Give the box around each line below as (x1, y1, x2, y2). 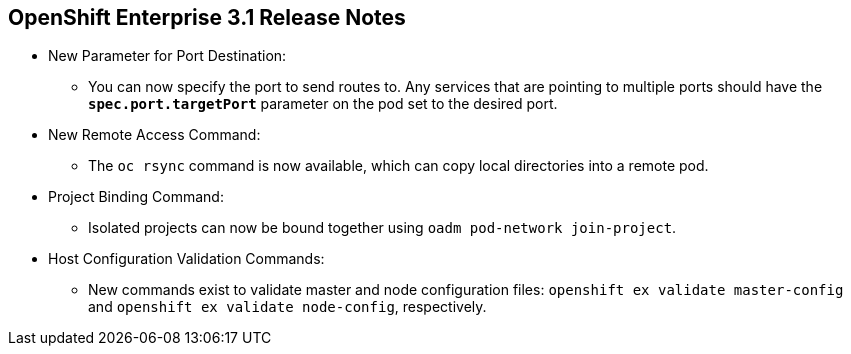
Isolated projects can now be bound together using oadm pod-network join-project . (88, 219, 677, 237)
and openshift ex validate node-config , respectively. (88, 298, 487, 316)
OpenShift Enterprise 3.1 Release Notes (8, 5, 406, 30)
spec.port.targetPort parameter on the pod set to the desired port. (88, 95, 558, 113)
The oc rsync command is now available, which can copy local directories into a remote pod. (88, 157, 709, 175)
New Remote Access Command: (48, 126, 261, 144)
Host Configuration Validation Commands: (48, 250, 325, 268)
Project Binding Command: (48, 188, 224, 206)
